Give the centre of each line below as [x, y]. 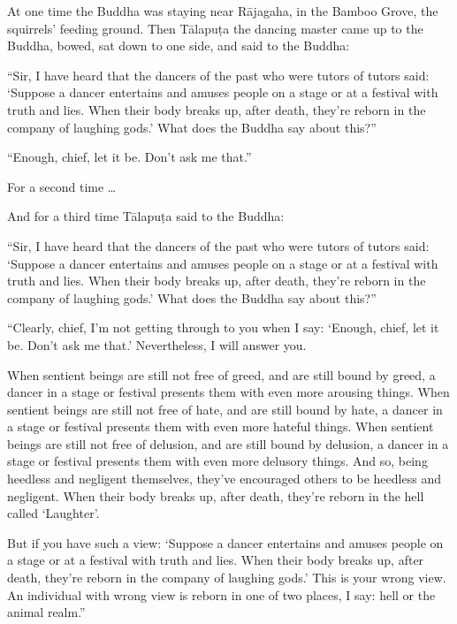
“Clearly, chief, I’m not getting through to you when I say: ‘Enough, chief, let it [223, 327]
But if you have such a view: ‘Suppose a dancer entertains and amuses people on [225, 542]
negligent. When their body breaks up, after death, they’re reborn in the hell [216, 495]
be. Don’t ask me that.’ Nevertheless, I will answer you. [157, 344]
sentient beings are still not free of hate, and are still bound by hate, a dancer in [225, 409]
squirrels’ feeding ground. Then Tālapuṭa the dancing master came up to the [215, 28]
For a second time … [62, 186]
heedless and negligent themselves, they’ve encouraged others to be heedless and [224, 479]
